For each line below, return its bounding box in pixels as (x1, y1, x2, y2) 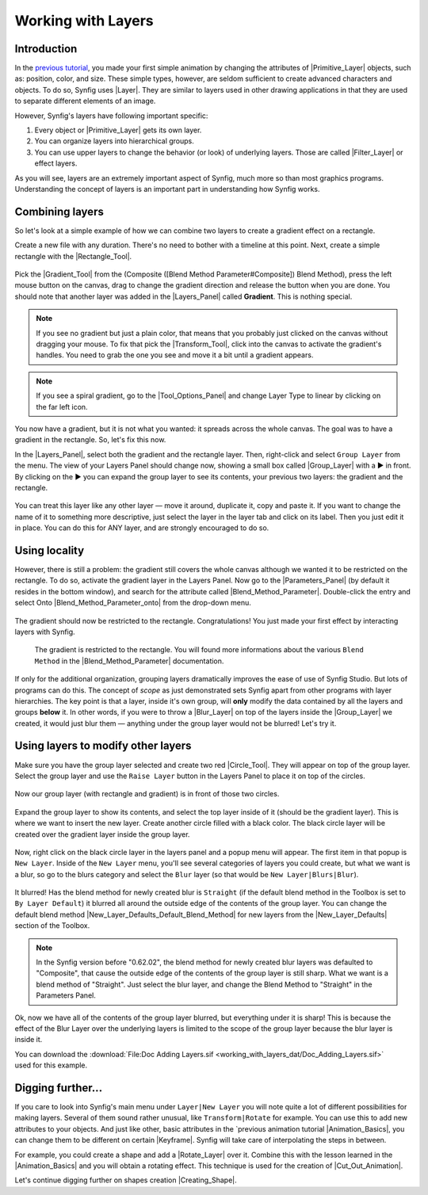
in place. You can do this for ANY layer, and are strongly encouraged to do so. (14, 523, 269, 533)
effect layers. (34, 158, 78, 168)
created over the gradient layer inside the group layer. (14, 829, 190, 839)
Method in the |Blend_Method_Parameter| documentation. (34, 656, 224, 666)
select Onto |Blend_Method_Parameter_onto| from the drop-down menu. (14, 598, 251, 608)
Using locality (14, 544, 85, 557)
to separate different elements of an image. (14, 96, 156, 106)
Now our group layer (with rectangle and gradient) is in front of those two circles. (14, 789, 280, 799)
